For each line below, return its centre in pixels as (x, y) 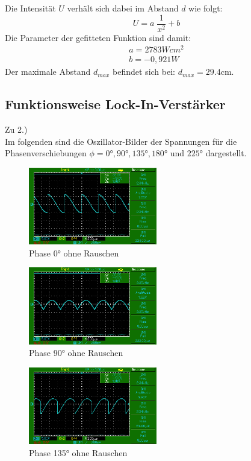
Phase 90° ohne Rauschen (76, 353)
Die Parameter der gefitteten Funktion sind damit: (98, 37)
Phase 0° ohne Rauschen (74, 253)
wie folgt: (206, 8)
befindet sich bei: (144, 72)
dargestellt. (226, 153)
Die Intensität (30, 8)
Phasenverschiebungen (46, 153)
